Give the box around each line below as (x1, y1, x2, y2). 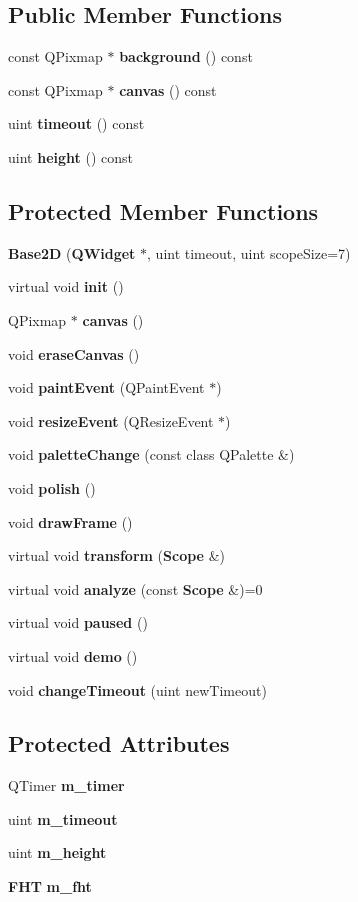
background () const (119, 46, 253, 67)
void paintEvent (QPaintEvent (8, 377, 205, 398)
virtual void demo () (8, 645, 138, 666)
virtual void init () (8, 276, 124, 297)
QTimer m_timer (8, 775, 125, 796)
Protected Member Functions (8, 195, 319, 226)
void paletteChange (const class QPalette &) (8, 444, 295, 465)
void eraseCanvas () (8, 343, 140, 364)
